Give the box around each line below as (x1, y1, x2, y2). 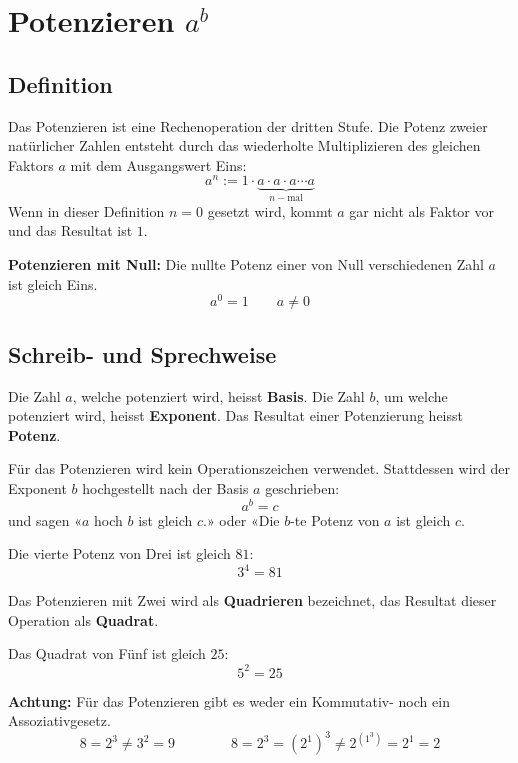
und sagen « (8, 509, 82, 530)
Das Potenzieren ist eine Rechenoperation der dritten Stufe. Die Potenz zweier (8, 115, 488, 136)
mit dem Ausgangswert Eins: (70, 154, 247, 175)
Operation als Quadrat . (8, 609, 159, 630)
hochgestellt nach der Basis (82, 477, 249, 498)
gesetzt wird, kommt (207, 200, 333, 221)
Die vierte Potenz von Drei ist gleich (8, 543, 231, 564)
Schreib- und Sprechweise (8, 338, 277, 369)
